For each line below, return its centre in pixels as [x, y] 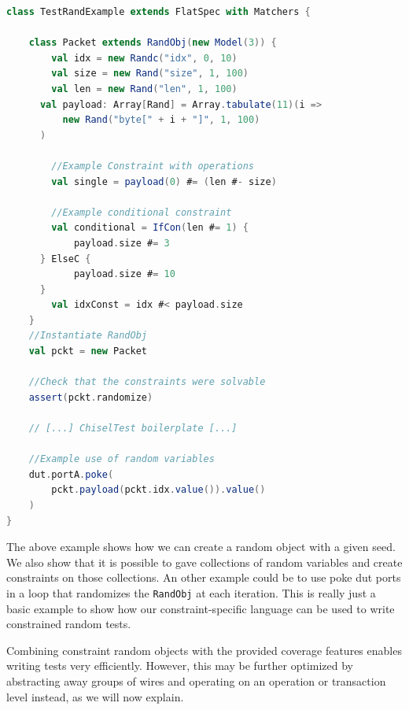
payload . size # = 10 [124, 274]
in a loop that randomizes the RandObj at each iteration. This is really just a [191, 592]
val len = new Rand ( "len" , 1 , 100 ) [144, 89]
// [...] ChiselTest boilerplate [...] [133, 429]
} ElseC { [65, 259]
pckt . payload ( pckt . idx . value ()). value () [158, 490]
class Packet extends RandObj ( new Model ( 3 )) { [153, 43]
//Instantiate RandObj [88, 336]
